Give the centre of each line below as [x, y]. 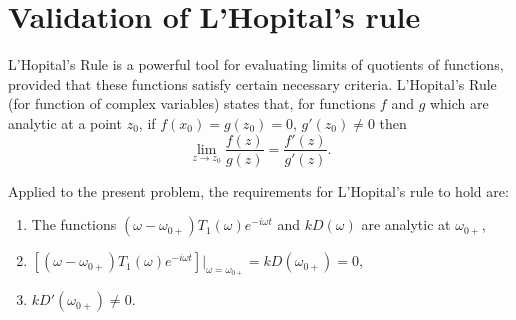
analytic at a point [65, 122]
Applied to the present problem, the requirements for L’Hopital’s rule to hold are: [258, 190]
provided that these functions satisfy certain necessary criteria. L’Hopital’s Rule [252, 83]
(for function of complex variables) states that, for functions [192, 103]
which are [459, 103]
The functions [74, 224]
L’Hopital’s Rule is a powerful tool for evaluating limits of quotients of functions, [256, 64]
